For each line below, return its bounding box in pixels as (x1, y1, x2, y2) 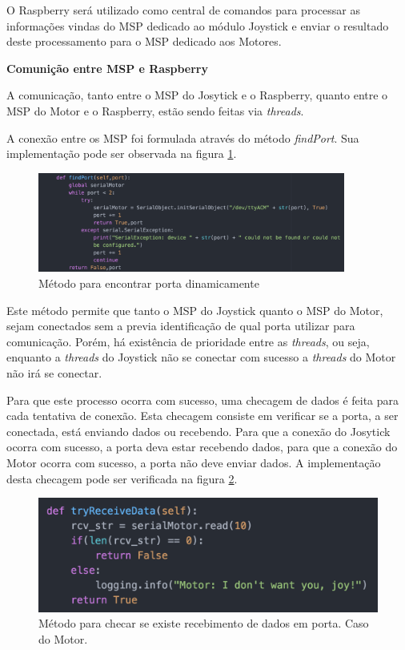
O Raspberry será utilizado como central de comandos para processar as (6, 2, 360, 18)
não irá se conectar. (6, 365, 102, 382)
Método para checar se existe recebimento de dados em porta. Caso (38, 615, 369, 632)
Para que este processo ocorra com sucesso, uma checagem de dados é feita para (6, 391, 399, 408)
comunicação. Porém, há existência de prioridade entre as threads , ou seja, (6, 333, 370, 349)
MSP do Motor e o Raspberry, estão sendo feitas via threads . (6, 102, 304, 119)
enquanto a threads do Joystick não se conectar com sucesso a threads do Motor (6, 349, 396, 365)
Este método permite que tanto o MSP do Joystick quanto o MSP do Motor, (6, 301, 383, 318)
